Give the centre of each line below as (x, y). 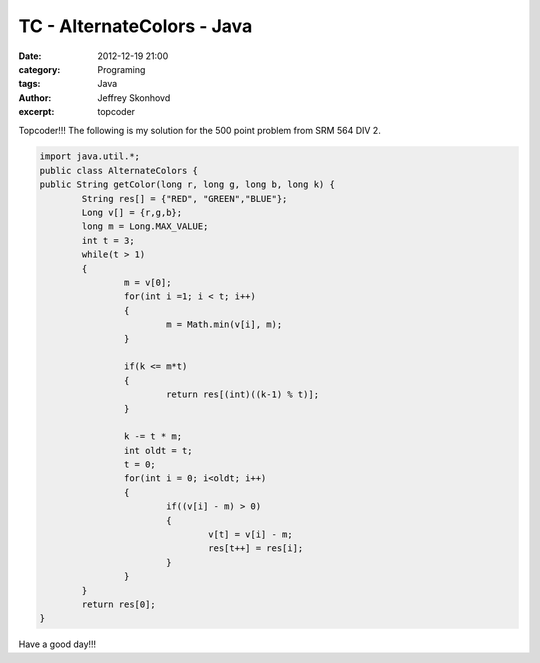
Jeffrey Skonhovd (134, 97)
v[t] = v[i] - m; (251, 534)
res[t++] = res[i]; (256, 548)
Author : (35, 97)
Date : (30, 56)
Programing (121, 69)
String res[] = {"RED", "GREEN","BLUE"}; (184, 198)
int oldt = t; (158, 450)
